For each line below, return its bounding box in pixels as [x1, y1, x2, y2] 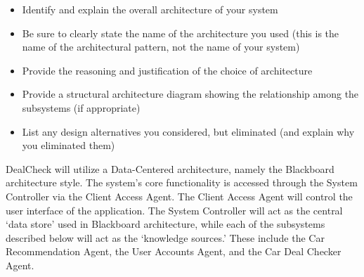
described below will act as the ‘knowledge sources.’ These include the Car [6, 230, 325, 245]
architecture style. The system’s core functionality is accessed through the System [6, 175, 358, 190]
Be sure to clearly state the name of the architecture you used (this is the [22, 25, 339, 40]
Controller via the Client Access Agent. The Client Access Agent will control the [6, 188, 353, 203]
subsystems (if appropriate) [22, 100, 141, 115]
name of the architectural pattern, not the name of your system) [22, 39, 300, 54]
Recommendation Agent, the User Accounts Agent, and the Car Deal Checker [6, 244, 342, 259]
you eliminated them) [22, 138, 115, 153]
